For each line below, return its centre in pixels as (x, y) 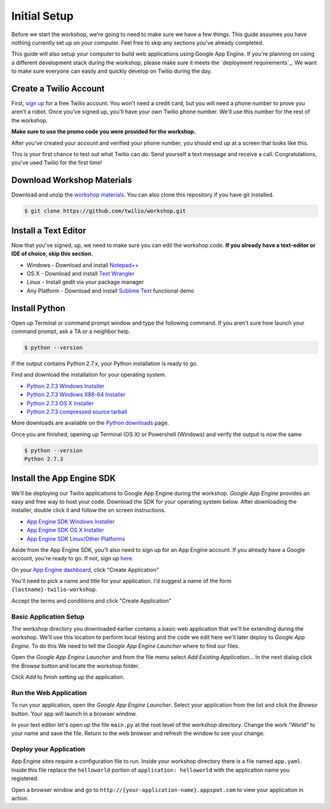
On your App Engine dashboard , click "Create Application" (85, 570)
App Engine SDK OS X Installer (65, 530)
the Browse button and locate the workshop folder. (75, 666)
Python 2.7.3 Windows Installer (66, 386)
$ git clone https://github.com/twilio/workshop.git (105, 211)
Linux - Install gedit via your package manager (85, 282)
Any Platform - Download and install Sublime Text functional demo (110, 290)
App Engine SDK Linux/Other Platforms (76, 538)
